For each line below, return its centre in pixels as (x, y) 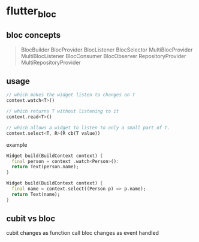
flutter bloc (31, 12)
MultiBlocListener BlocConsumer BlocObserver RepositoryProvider (103, 56)
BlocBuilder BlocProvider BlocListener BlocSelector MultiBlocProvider (107, 50)
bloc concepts (34, 35)
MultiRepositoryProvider (51, 62)
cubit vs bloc (31, 219)
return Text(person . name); (45, 167)
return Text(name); (36, 194)
